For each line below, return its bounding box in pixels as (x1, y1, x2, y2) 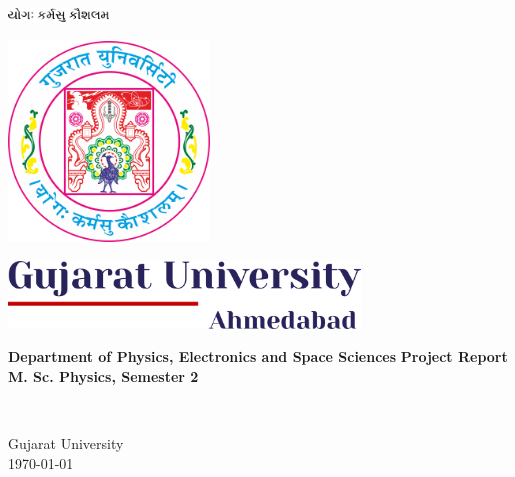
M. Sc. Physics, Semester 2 (8, 365, 199, 386)
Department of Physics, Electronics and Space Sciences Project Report (8, 346, 508, 367)
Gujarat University (8, 433, 124, 454)
